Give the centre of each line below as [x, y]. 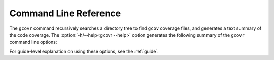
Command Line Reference [65, 13]
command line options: [33, 42]
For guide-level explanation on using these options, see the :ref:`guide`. [84, 51]
